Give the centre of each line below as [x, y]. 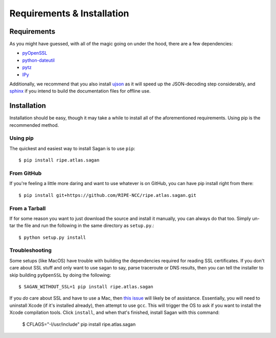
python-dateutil [39, 60]
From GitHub [26, 173]
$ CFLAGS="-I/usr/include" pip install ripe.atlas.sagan [79, 324]
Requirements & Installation [69, 13]
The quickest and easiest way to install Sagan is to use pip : [72, 148]
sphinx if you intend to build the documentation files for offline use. [80, 91]
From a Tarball [28, 208]
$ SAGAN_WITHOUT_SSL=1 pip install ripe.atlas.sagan [86, 287]
